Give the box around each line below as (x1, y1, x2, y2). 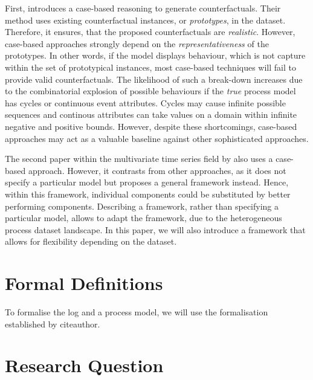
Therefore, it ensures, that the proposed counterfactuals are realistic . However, (5, 25, 295, 38)
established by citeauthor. (5, 317, 100, 330)
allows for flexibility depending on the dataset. (5, 235, 177, 248)
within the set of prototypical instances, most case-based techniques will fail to (5, 60, 296, 73)
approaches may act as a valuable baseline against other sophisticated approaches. (5, 132, 309, 144)
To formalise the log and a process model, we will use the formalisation (5, 306, 268, 318)
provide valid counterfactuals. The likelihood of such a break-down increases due (5, 72, 303, 85)
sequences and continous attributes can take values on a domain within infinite (5, 108, 297, 121)
